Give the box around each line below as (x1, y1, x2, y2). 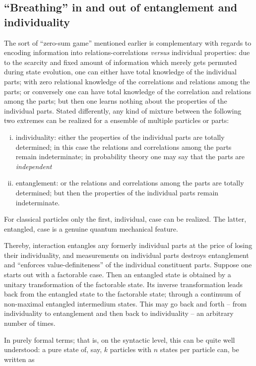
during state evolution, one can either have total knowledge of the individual (4, 66, 237, 77)
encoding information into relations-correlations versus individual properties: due (4, 47, 250, 58)
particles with (110, 344, 152, 355)
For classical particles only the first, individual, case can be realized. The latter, (4, 214, 247, 224)
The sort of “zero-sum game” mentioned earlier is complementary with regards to (4, 37, 252, 48)
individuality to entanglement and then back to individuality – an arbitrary (4, 308, 234, 318)
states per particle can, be (160, 344, 239, 355)
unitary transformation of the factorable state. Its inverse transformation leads (4, 279, 243, 289)
